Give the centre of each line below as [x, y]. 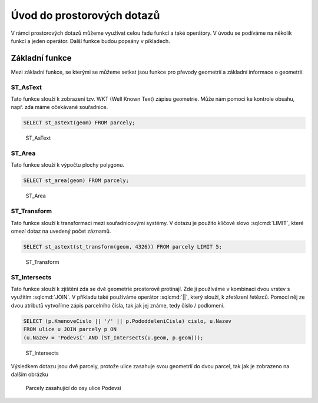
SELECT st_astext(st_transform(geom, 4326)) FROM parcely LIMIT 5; [123, 247]
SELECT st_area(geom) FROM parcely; [76, 181]
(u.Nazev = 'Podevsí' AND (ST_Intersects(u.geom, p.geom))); [113, 338]
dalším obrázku [29, 375]
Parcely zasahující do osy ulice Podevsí [73, 388]
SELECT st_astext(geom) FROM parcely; [79, 123]
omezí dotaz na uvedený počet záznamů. [61, 231]
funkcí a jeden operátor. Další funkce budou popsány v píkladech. [90, 41]
